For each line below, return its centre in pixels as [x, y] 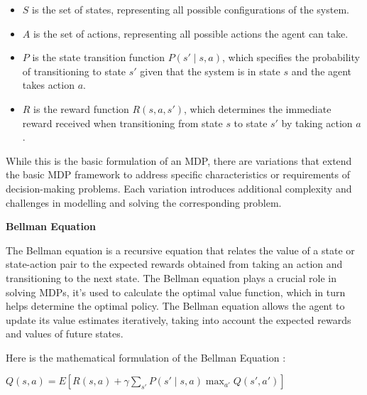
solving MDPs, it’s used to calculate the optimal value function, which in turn [176, 292]
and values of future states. [65, 334]
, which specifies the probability [291, 57]
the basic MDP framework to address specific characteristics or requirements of [178, 174]
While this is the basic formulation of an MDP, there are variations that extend [179, 160]
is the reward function [81, 108]
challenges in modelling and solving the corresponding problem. [144, 202]
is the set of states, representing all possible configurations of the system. [191, 9]
